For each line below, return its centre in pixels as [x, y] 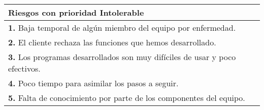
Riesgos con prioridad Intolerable [76, 12]
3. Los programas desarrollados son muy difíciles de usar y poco [122, 57]
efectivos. [24, 68]
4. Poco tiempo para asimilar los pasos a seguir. [93, 83]
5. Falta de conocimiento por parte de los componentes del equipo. [127, 98]
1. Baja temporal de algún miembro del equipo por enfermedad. [122, 27]
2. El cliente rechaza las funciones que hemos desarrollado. [112, 42]
